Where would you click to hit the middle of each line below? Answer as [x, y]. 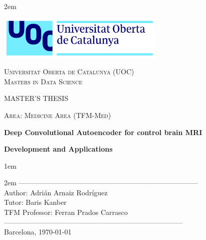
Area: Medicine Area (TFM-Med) [58, 115]
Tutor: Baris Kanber [35, 202]
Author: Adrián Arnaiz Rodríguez [56, 192]
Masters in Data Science [43, 81]
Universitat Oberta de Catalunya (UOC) [69, 72]
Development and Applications [58, 149]
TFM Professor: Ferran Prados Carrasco [66, 212]
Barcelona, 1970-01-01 [38, 232]
